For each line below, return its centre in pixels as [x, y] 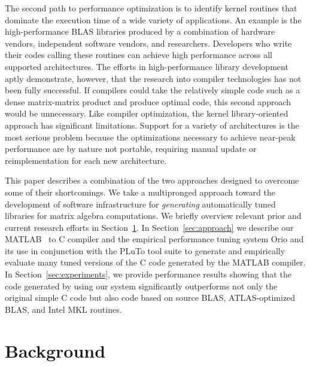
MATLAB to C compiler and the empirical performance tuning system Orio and [154, 239]
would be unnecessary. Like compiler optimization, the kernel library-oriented [147, 113]
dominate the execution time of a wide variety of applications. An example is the [153, 19]
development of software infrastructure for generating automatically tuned [140, 204]
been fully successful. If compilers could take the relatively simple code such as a [153, 90]
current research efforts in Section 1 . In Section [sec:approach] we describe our [149, 227]
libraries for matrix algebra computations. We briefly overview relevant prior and [153, 216]
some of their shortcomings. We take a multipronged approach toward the [140, 192]
